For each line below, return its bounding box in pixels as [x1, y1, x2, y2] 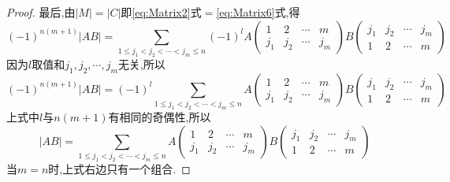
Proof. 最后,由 [6, 4, 76, 20]
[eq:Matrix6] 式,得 [216, 4, 300, 20]
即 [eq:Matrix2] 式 [121, 4, 202, 20]
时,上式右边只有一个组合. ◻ [48, 160, 191, 176]
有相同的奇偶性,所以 [108, 108, 211, 124]
